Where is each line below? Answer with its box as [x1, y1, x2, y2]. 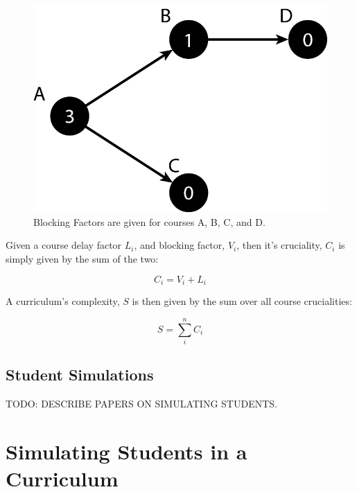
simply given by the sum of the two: [6, 252, 159, 266]
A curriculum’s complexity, [6, 294, 120, 308]
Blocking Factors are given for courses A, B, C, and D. [33, 214, 265, 229]
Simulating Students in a [6, 437, 247, 465]
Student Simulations [6, 364, 154, 385]
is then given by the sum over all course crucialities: [132, 294, 352, 308]
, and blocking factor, [134, 238, 225, 252]
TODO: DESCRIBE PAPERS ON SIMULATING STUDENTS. [6, 396, 277, 411]
